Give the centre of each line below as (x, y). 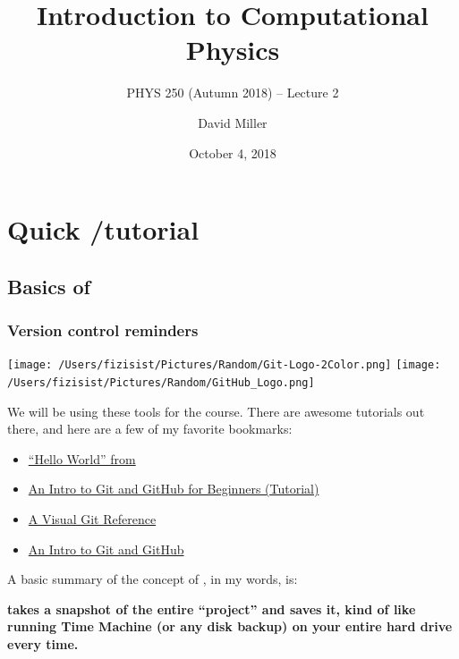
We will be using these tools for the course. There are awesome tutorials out (216, 411)
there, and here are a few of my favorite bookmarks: (150, 429)
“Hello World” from (82, 458)
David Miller (233, 122)
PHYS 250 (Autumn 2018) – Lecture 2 (233, 93)
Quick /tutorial (103, 229)
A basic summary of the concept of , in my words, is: (153, 579)
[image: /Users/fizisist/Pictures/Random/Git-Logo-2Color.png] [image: (224, 365)
